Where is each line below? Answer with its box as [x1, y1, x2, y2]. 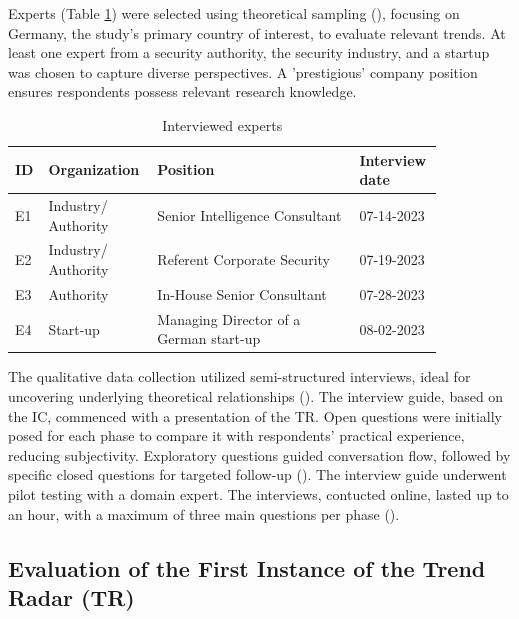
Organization [48, 159, 140, 180]
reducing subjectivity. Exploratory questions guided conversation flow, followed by [8, 444, 511, 465]
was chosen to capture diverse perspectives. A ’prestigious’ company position [8, 61, 478, 82]
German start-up [157, 328, 261, 349]
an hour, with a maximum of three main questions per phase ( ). [8, 503, 400, 524]
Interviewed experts [162, 114, 283, 135]
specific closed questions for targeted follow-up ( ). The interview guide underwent [8, 464, 507, 485]
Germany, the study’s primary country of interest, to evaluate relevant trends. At [8, 22, 506, 43]
